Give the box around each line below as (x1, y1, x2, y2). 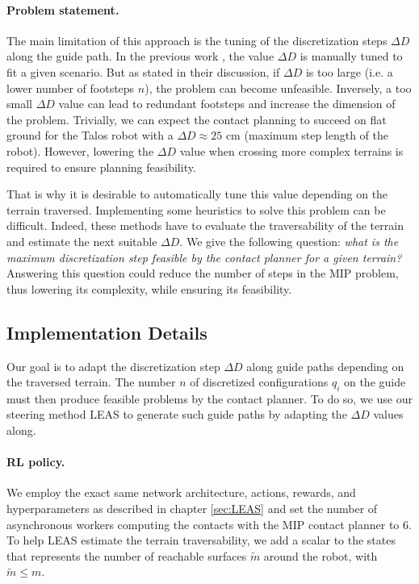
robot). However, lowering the (6, 142, 154, 159)
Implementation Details (6, 319, 207, 344)
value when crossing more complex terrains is (179, 142, 404, 159)
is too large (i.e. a (305, 63, 393, 80)
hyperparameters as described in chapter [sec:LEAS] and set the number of (6, 500, 378, 517)
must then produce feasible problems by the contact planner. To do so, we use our (6, 390, 413, 407)
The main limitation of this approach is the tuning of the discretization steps (6, 31, 388, 48)
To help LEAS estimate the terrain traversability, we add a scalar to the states (6, 532, 396, 549)
